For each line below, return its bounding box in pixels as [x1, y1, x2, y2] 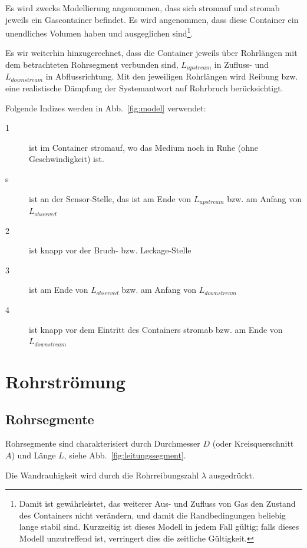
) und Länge [11, 449, 56, 461]
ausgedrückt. [209, 468, 255, 481]
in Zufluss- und [214, 58, 269, 71]
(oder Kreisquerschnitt [212, 437, 294, 450]
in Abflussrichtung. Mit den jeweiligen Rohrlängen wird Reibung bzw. [45, 70, 298, 82]
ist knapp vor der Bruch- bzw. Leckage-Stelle [29, 244, 192, 256]
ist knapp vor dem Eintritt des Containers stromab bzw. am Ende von [29, 323, 283, 335]
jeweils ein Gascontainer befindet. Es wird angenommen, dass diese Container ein [5, 13, 299, 25]
